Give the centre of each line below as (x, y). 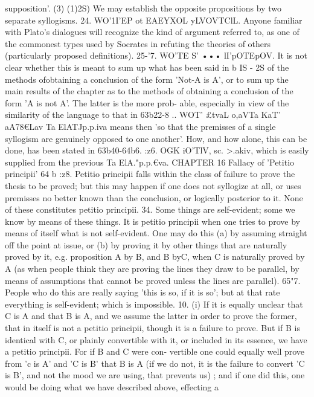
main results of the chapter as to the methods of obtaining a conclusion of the (149, 91)
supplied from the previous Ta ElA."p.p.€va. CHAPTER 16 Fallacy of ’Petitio (150, 162)
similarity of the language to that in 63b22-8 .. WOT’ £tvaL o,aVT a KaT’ (143, 115)
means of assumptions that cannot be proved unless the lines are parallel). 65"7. (153, 280)
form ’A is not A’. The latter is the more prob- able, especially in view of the (147, 102)
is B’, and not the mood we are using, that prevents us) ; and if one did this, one (155, 375)
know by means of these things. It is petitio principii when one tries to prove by (152, 221)
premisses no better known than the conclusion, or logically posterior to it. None (154, 197)
